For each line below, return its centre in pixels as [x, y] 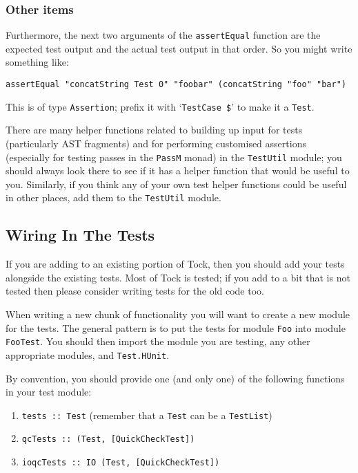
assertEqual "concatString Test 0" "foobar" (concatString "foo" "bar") [176, 85]
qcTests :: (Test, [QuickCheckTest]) [108, 439]
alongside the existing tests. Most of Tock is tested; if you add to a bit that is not [178, 277]
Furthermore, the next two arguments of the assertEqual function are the [163, 35]
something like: [37, 62]
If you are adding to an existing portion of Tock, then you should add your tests [175, 264]
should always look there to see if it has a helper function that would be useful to [178, 170]
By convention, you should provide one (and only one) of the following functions [175, 378]
